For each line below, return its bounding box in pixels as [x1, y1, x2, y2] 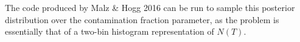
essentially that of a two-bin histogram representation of [5, 25, 214, 38]
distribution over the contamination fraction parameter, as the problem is [5, 13, 279, 26]
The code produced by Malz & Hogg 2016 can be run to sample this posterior [5, 1, 295, 13]
